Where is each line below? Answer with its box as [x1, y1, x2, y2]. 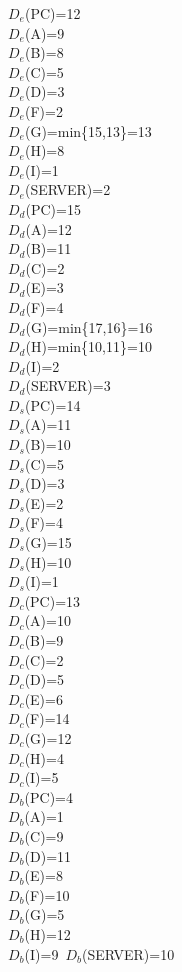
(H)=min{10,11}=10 [25, 336, 152, 357]
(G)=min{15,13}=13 [24, 120, 152, 141]
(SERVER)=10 [82, 943, 175, 964]
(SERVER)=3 [25, 375, 111, 396]
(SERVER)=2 [24, 179, 111, 200]
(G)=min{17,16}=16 [25, 316, 153, 337]
